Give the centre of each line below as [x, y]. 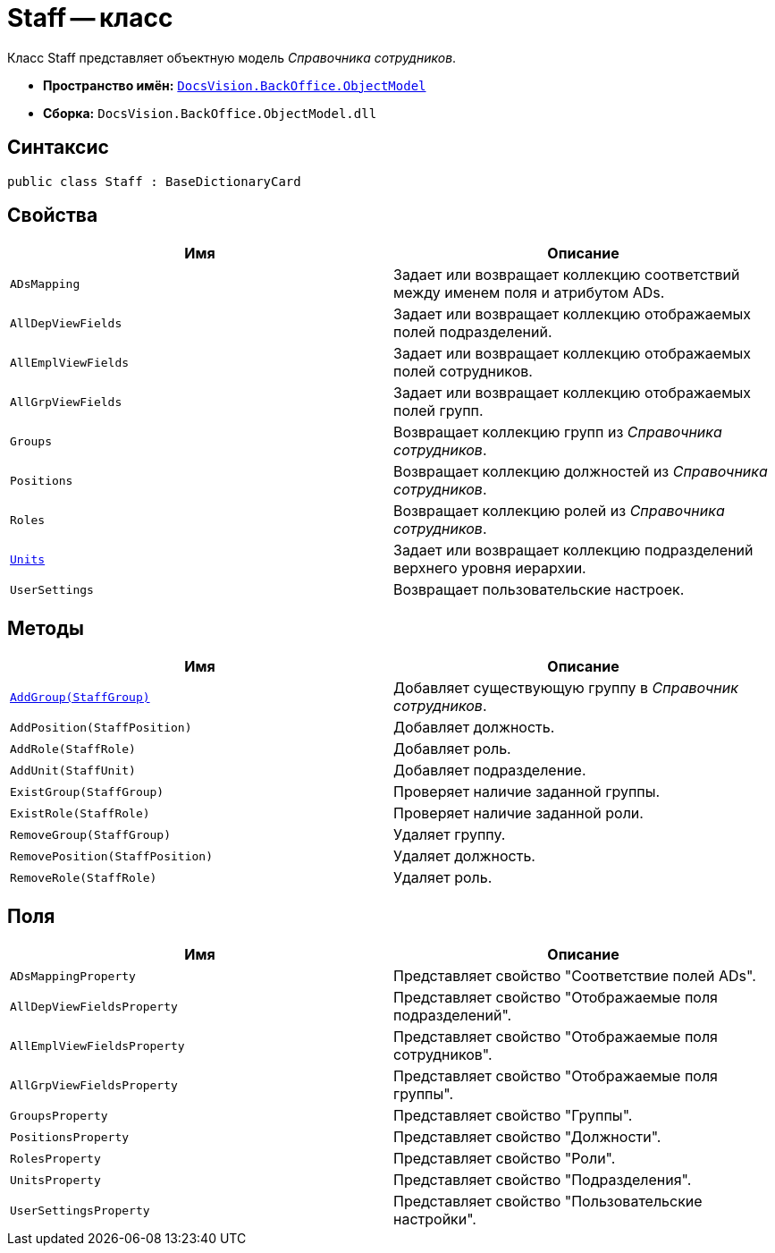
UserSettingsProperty [80, 1210]
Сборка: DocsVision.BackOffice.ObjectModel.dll [210, 113]
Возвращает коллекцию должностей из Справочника [581, 472]
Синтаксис [58, 148]
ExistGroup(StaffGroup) [87, 792]
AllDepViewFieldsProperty [94, 1006]
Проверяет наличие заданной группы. [527, 792]
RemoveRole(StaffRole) [84, 877]
